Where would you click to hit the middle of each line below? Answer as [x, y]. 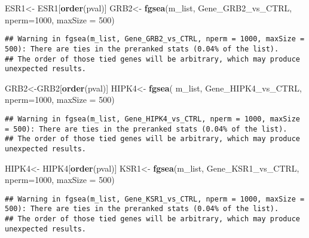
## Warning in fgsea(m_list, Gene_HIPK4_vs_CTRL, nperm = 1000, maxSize [152, 119]
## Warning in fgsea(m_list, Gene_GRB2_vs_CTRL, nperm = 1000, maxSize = [155, 39]
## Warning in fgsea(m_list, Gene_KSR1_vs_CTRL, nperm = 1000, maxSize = [155, 199]
